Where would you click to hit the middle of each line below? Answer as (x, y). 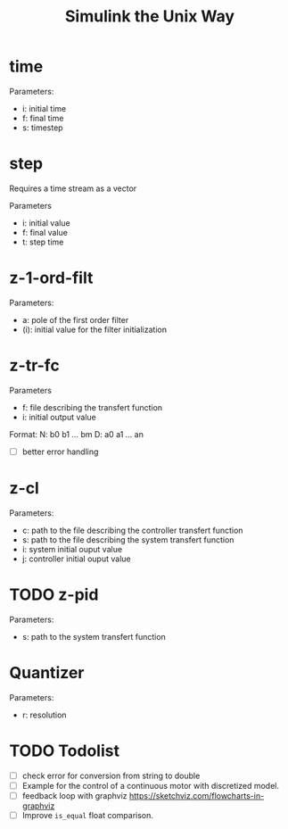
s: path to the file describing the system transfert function (128, 539)
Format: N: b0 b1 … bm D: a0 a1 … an (77, 434)
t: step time (43, 242)
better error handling (60, 452)
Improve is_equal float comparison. (88, 815)
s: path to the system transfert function (94, 636)
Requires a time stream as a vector (73, 188)
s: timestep (43, 128)
